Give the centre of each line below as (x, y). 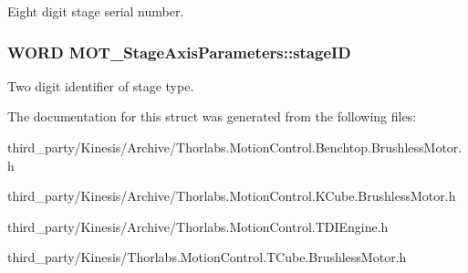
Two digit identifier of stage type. (101, 85)
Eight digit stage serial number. (96, 11)
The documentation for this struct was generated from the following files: (212, 116)
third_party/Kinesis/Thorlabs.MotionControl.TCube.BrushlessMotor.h (207, 257)
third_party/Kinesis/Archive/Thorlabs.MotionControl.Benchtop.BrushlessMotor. (235, 147)
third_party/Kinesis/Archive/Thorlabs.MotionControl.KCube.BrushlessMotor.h (232, 196)
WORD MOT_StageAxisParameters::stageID (179, 52)
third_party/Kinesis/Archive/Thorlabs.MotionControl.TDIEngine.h (198, 226)
